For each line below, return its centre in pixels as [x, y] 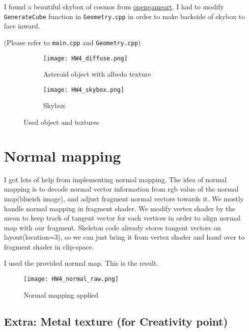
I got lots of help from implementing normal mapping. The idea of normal [115, 179]
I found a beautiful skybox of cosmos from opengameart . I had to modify [114, 6]
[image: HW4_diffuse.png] [85, 58]
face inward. [22, 26]
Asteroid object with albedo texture [97, 74]
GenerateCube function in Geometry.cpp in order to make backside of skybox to [124, 16]
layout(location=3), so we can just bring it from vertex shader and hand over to [124, 237]
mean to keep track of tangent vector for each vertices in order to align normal [122, 218]
